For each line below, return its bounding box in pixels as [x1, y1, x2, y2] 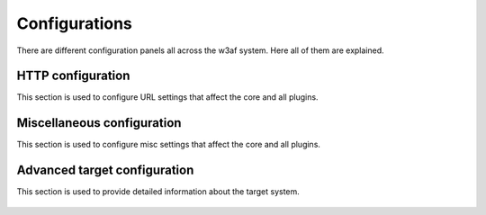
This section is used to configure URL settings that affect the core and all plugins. [16, 92, 319, 103]
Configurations [16, 13, 132, 33]
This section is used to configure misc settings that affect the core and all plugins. [16, 139, 321, 150]
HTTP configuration [16, 68, 130, 84]
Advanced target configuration [16, 163, 194, 178]
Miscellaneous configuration [16, 115, 182, 130]
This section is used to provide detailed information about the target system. [16, 186, 301, 197]
